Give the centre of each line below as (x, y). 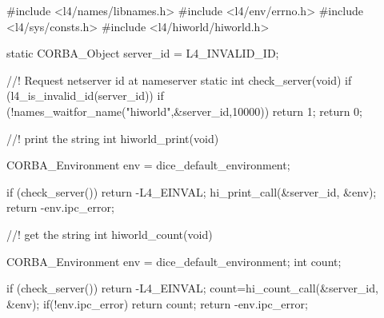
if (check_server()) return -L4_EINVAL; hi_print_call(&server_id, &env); (192, 191)
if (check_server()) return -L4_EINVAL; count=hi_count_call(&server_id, (192, 288)
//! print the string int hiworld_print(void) (113, 138)
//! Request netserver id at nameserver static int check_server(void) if (179, 79)
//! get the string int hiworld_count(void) (110, 234)
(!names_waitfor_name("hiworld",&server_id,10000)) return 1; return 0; (184, 111)
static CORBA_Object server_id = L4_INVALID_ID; (143, 53)
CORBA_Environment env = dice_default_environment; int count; (174, 261)
